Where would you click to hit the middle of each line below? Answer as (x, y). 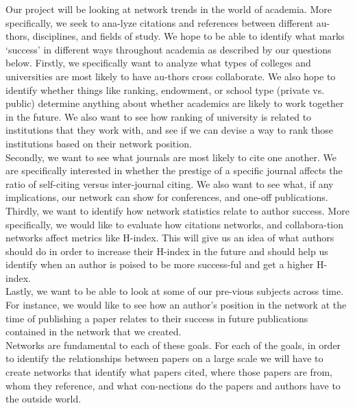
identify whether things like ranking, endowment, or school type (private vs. (165, 89)
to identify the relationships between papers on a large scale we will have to (164, 358)
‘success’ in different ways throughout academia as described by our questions (169, 49)
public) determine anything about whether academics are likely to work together (175, 103)
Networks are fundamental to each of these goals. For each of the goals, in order (173, 345)
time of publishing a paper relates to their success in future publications (157, 318)
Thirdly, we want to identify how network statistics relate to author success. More (177, 210)
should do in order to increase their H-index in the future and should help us (167, 251)
